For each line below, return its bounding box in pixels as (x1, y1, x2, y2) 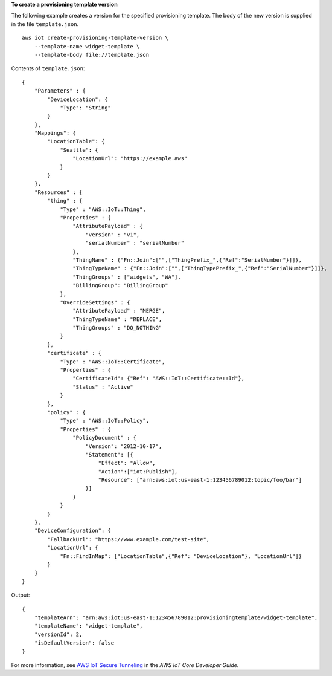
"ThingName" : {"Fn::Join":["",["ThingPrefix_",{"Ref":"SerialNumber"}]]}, (72, 256, 302, 263)
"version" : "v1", (85, 231, 140, 238)
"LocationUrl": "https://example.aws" (72, 155, 188, 162)
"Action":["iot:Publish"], (98, 468, 178, 475)
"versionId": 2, (34, 631, 83, 638)
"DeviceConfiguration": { (34, 527, 112, 535)
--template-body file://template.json (34, 51, 150, 58)
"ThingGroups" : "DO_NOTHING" (72, 324, 162, 331)
